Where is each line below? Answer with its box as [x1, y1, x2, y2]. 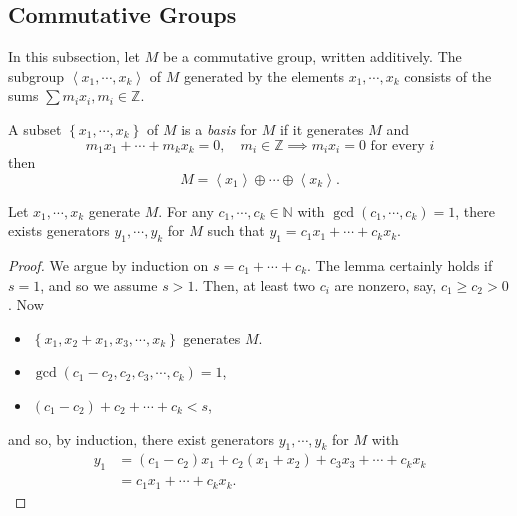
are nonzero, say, [334, 274, 437, 295]
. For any [158, 200, 214, 221]
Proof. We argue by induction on [8, 255, 209, 276]
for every [370, 138, 425, 153]
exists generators [8, 220, 110, 241]
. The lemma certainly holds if [307, 255, 493, 276]
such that [207, 220, 265, 241]
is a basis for [181, 118, 257, 139]
